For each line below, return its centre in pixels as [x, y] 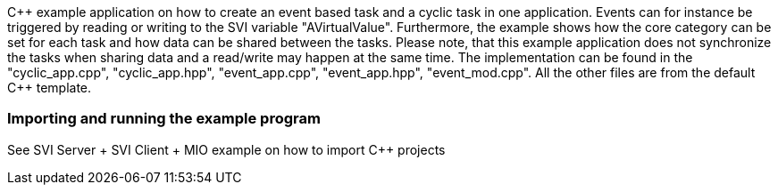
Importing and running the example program [164, 119]
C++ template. [50, 88]
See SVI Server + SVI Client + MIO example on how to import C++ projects [226, 149]
